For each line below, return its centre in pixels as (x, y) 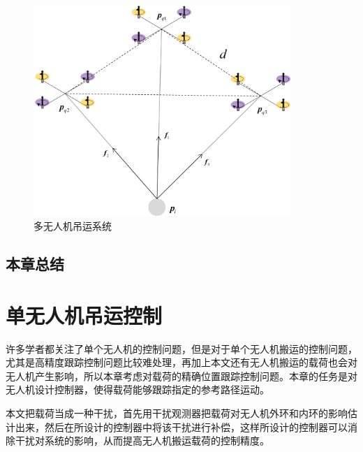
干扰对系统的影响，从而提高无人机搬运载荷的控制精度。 (142, 440)
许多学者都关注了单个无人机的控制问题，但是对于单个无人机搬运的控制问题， (181, 348)
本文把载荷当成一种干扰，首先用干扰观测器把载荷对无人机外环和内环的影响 (177, 413)
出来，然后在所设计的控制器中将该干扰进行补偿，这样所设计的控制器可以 (181, 427)
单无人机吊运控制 (84, 315)
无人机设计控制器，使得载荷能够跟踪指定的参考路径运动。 (138, 389)
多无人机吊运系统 (73, 226)
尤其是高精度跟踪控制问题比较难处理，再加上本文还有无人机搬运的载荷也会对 (181, 362)
